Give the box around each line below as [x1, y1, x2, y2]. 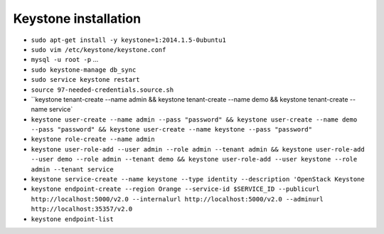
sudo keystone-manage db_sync [31, 65, 137, 74]
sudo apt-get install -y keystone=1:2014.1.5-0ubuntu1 [31, 36, 227, 44]
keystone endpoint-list [31, 215, 114, 223]
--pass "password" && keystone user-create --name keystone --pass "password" [31, 125, 313, 134]
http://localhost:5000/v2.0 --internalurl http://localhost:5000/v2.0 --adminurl [31, 195, 324, 203]
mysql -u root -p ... [31, 55, 99, 64]
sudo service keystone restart [31, 75, 140, 84]
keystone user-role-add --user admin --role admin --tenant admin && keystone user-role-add [31, 145, 366, 153]
